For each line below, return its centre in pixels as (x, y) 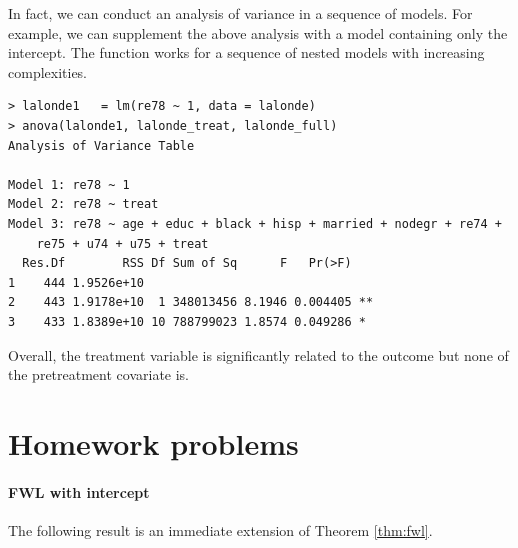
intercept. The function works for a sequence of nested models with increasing (246, 52)
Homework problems (153, 442)
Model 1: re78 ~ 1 (69, 184)
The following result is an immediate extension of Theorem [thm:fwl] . (220, 529)
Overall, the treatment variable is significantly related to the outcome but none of (258, 354)
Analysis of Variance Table (101, 145)
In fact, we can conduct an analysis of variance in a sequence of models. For (240, 13)
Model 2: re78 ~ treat (83, 204)
